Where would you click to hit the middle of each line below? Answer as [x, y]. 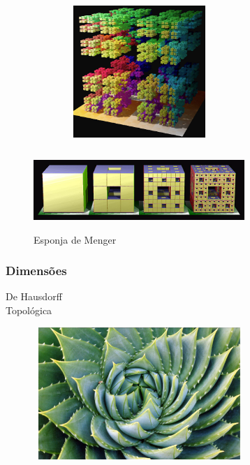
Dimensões [36, 271]
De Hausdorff [34, 296]
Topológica [29, 310]
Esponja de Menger [75, 239]
